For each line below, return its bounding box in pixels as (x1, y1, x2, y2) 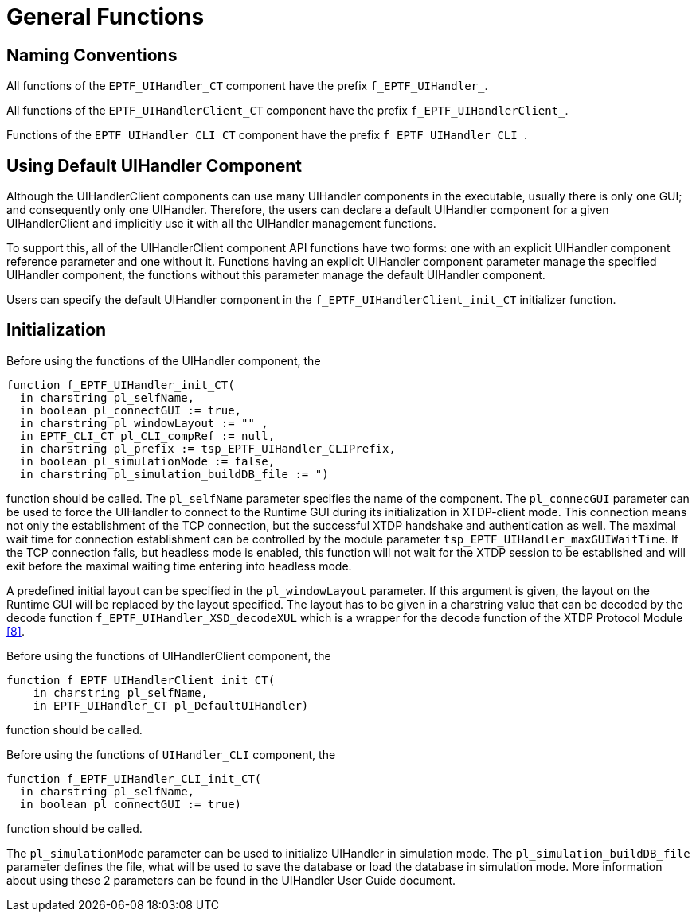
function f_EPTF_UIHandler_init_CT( (6, 378, 235, 391)
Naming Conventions (6, 45, 178, 65)
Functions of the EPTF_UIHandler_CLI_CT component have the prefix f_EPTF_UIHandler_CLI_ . (6, 128, 528, 142)
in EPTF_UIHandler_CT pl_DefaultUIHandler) (33, 698, 309, 712)
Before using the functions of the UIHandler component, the (6, 353, 321, 368)
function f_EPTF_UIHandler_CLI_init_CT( (6, 772, 262, 785)
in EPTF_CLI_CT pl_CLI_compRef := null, (19, 429, 276, 442)
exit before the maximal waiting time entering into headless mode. (6, 558, 352, 573)
